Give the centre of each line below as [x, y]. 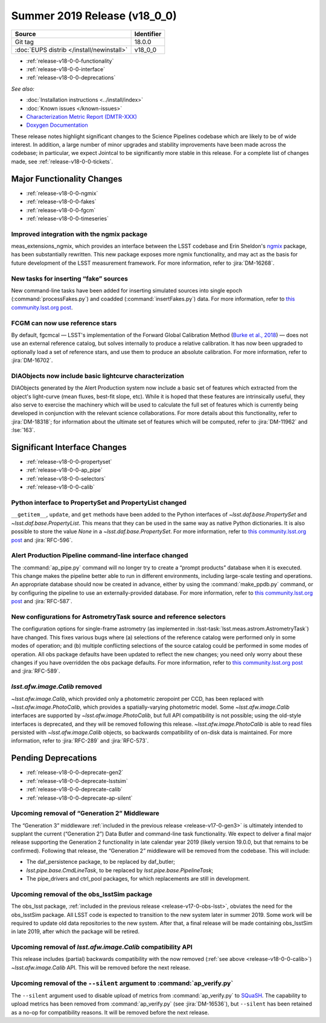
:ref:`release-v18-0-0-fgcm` [61, 210]
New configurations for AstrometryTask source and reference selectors [119, 617]
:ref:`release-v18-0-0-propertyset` [69, 462]
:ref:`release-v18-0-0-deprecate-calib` [75, 790]
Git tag [24, 42]
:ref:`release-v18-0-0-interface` [66, 69]
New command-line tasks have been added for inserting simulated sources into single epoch [127, 290]
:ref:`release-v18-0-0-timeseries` [67, 218]
